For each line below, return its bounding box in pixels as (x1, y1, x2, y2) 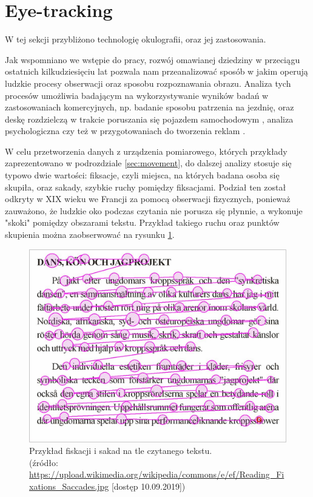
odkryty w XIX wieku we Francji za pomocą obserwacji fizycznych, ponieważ (5, 192, 291, 205)
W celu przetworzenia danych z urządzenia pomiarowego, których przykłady (5, 144, 288, 157)
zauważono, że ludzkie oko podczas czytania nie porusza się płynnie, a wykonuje (5, 204, 303, 217)
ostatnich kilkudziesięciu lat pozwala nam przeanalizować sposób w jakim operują (5, 65, 308, 78)
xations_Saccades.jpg (29, 480, 109, 492)
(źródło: (29, 456, 58, 468)
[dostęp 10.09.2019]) (111, 480, 186, 492)
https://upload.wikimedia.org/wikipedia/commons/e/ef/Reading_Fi (29, 468, 284, 481)
